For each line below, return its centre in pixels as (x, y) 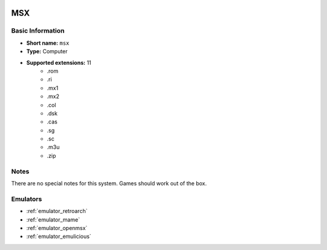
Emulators (27, 199)
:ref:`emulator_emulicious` (59, 237)
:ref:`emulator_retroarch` (57, 211)
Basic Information (38, 31)
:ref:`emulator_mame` (53, 219)
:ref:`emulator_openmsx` (57, 228)
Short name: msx (48, 43)
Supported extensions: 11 (59, 62)
